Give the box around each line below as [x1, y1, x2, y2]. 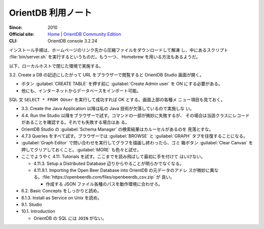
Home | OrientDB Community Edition [47, 31, 122, 37]
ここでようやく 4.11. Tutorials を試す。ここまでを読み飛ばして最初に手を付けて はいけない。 [21, 154, 205, 160]
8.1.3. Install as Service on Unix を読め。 [21, 195, 102, 201]
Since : [9, 24, 22, 30]
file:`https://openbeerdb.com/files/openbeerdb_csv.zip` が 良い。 [43, 174, 175, 180]
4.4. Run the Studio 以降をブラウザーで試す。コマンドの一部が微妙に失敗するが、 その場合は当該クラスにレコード [21, 113, 250, 118]
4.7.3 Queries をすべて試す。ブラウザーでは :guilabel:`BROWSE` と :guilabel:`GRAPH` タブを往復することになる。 [21, 133, 248, 139]
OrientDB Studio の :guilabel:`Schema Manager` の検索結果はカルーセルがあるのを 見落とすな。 [21, 126, 214, 132]
